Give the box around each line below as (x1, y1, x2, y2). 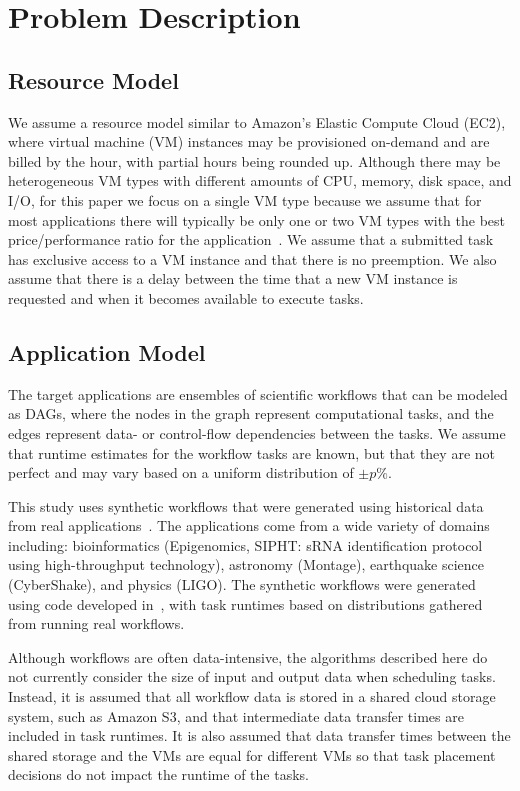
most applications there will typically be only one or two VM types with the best (8, 209, 505, 230)
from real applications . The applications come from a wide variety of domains (8, 515, 490, 536)
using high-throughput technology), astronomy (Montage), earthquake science (8, 554, 484, 575)
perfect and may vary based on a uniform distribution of (8, 462, 354, 483)
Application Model (8, 336, 206, 367)
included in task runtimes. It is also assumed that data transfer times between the (8, 725, 511, 746)
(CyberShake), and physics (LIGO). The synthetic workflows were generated (8, 574, 476, 595)
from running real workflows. (8, 613, 185, 634)
